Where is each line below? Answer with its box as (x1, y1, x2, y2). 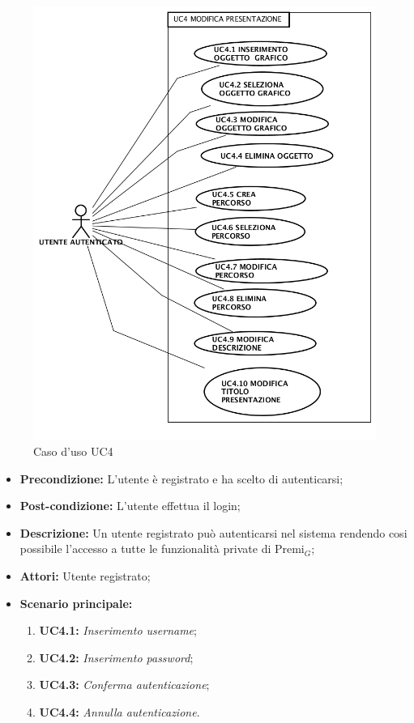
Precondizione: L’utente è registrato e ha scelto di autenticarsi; (19, 470, 344, 487)
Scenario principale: (19, 594, 133, 611)
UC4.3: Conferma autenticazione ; (39, 676, 210, 693)
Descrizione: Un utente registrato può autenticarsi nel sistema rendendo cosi (19, 524, 408, 541)
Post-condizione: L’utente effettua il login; (19, 497, 241, 514)
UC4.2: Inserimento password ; (39, 649, 194, 666)
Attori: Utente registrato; (19, 568, 151, 585)
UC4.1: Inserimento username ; (39, 622, 197, 639)
